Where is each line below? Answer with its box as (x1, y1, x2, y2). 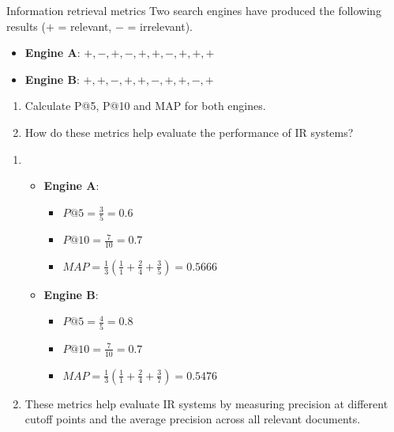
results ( (6, 17, 46, 34)
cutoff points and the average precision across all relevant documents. (24, 411, 361, 427)
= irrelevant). (127, 17, 193, 34)
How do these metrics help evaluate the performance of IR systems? (24, 123, 354, 140)
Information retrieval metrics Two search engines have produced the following (6, 2, 381, 18)
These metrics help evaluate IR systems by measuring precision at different (24, 395, 388, 411)
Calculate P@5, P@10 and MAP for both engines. (24, 97, 266, 114)
